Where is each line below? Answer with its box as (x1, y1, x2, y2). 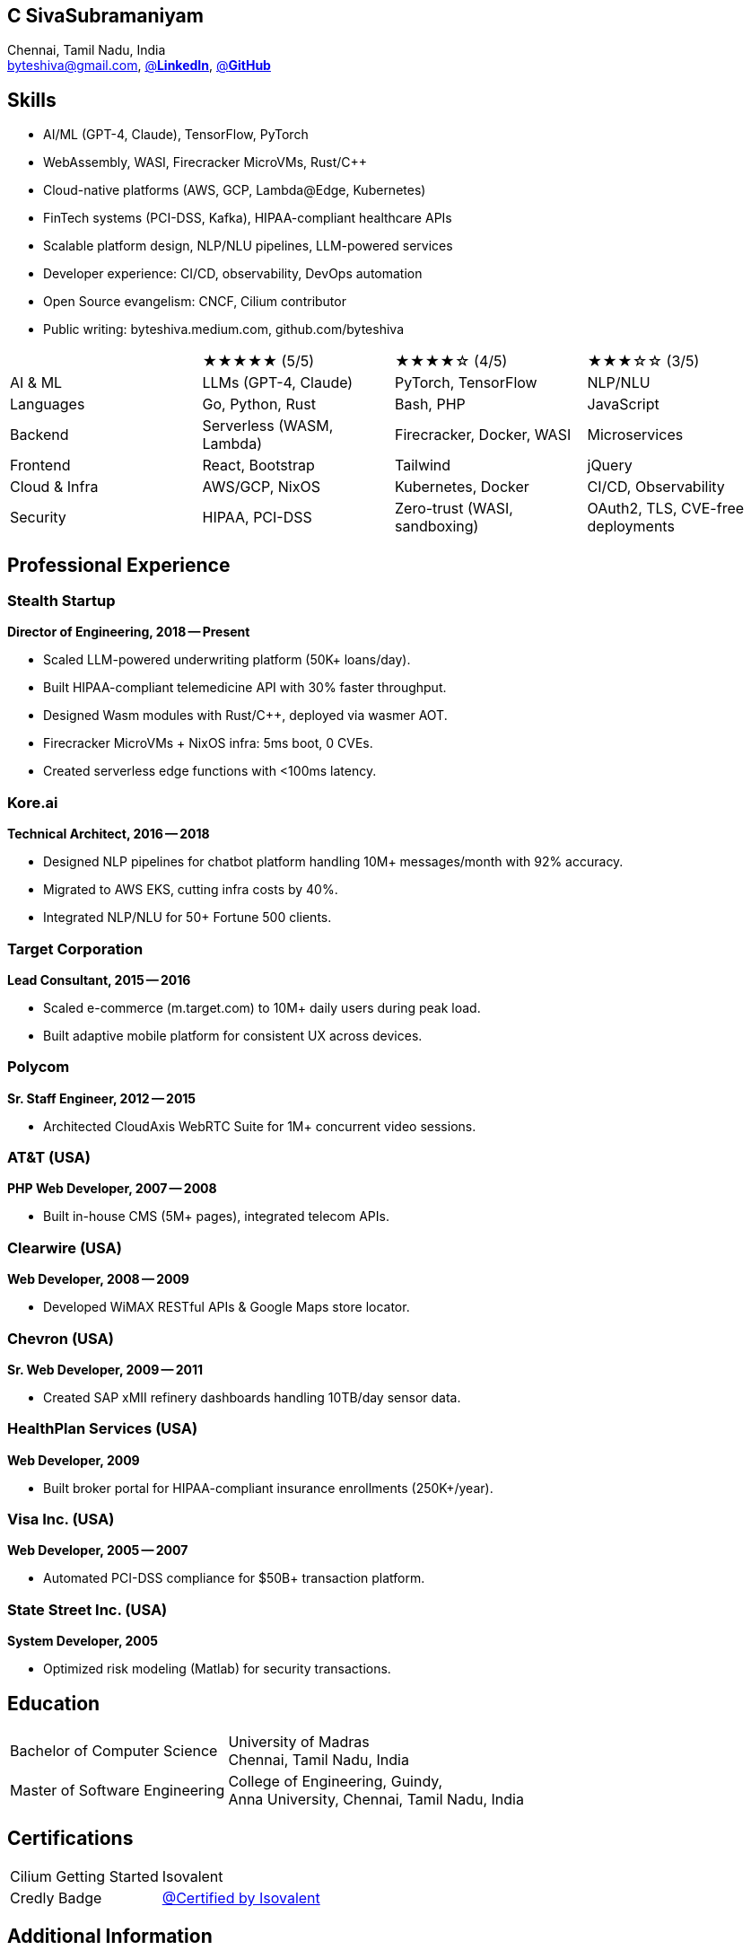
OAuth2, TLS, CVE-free (587, 499, 745, 518)
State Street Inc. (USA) (7, 1600, 168, 1619)
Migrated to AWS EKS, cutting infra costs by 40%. (43, 882, 338, 898)
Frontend (10, 456, 71, 475)
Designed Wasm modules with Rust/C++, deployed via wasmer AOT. (43, 707, 448, 724)
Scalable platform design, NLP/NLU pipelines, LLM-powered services (43, 238, 453, 254)
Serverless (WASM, (202, 417, 334, 435)
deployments (587, 517, 675, 536)
